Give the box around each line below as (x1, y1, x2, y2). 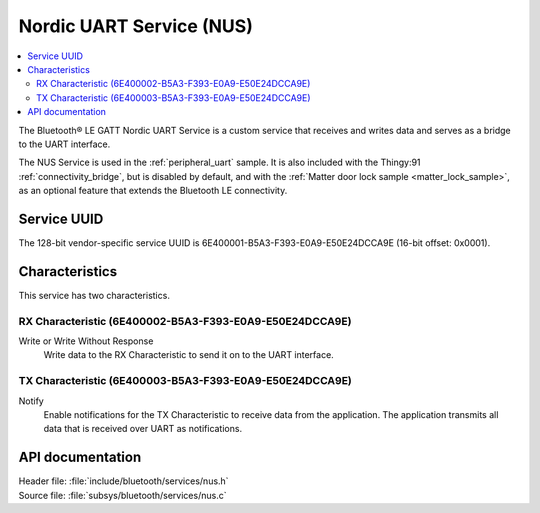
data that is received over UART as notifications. (43, 423, 243, 435)
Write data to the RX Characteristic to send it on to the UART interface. (43, 349, 334, 361)
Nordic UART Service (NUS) (18, 15, 254, 37)
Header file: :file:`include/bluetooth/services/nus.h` (18, 475, 229, 487)
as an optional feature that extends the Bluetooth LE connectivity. (18, 185, 288, 197)
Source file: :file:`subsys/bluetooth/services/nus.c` (18, 489, 227, 501)
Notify (18, 395, 44, 407)
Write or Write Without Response (18, 335, 154, 347)
